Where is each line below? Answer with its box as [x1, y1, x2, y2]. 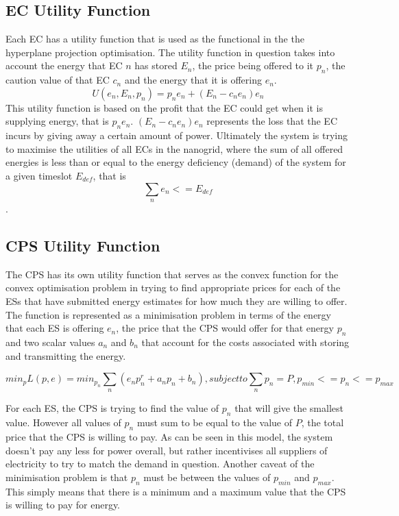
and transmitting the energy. [5, 348, 126, 363]
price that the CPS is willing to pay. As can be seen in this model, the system [5, 430, 333, 444]
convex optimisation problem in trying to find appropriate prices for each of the [5, 280, 341, 295]
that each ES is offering [5, 321, 104, 335]
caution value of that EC [5, 73, 110, 87]
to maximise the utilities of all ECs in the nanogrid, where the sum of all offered [5, 141, 343, 156]
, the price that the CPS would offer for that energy [116, 321, 334, 335]
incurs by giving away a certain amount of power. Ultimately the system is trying [5, 128, 348, 143]
